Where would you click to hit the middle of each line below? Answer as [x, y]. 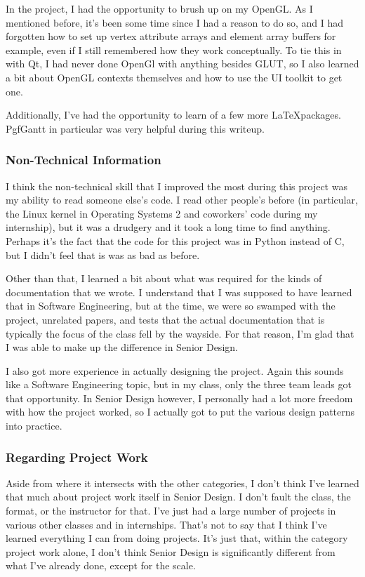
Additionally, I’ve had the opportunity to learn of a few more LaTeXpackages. [173, 115]
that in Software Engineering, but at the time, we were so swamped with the [171, 306]
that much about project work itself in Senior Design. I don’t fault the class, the [178, 497]
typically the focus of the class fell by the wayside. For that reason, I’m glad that [180, 333]
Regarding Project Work [77, 457]
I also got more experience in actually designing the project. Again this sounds [175, 370]
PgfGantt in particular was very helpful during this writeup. [135, 128]
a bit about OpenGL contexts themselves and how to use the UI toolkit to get [174, 77]
